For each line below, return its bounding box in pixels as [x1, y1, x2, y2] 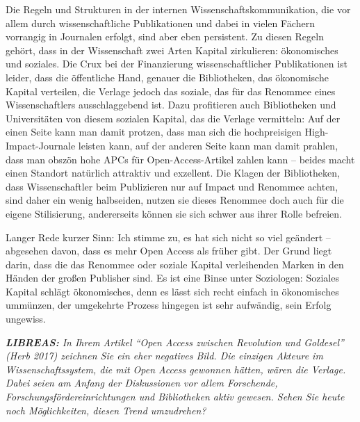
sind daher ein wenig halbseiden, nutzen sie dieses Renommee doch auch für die [6, 193, 344, 207]
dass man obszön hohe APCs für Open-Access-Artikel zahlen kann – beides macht [6, 152, 355, 166]
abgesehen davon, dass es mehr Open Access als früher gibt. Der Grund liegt [6, 243, 332, 258]
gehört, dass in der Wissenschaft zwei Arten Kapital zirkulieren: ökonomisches [6, 42, 338, 57]
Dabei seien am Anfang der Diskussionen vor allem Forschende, [6, 375, 278, 390]
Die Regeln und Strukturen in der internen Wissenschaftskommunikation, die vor [6, 2, 351, 16]
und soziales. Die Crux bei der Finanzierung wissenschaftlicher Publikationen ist [6, 56, 348, 71]
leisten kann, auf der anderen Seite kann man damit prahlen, [78, 138, 338, 152]
